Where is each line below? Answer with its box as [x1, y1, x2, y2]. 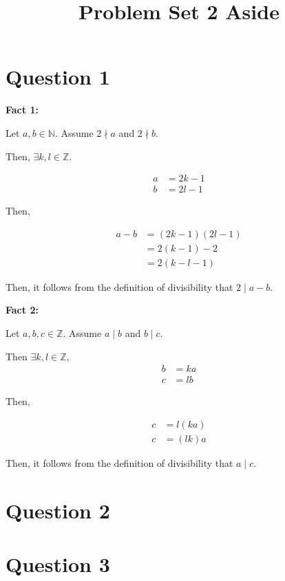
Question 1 [6, 63, 110, 91]
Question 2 [6, 496, 110, 524]
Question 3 [6, 550, 110, 578]
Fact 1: [6, 102, 39, 117]
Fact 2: [6, 303, 39, 317]
